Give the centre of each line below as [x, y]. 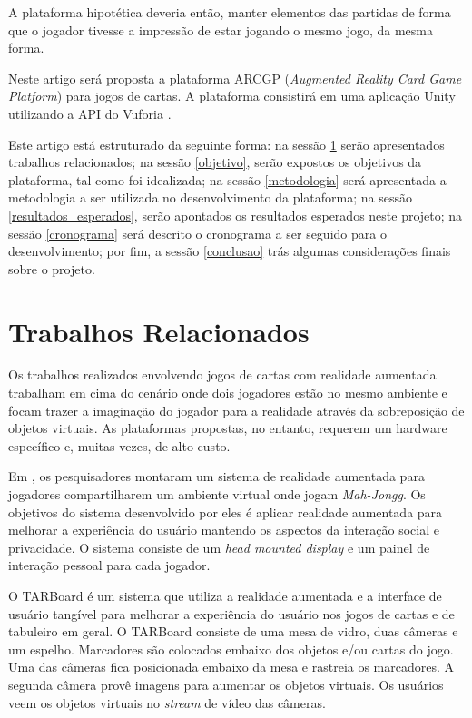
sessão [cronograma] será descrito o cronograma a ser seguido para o [197, 233]
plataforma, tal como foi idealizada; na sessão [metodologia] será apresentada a [227, 179]
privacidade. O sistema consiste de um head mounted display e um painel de [219, 547]
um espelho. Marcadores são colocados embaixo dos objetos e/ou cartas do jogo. [231, 649]
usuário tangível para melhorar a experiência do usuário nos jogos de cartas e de [231, 613]
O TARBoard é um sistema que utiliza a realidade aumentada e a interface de [225, 595]
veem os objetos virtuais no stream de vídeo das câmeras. [167, 702]
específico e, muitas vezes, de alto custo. [119, 445]
